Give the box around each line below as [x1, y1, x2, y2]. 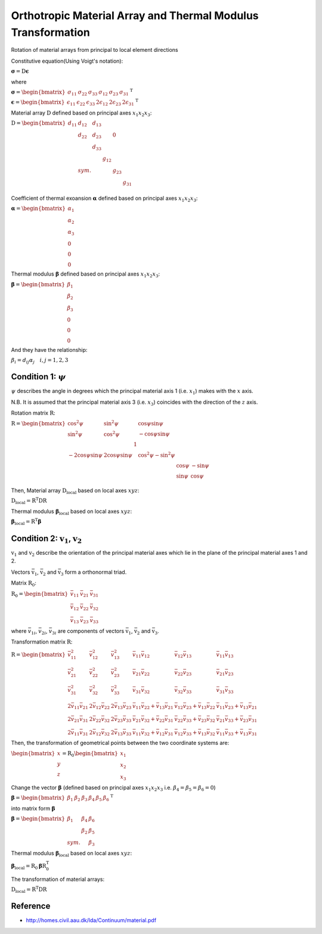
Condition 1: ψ [11, 372, 66, 382]
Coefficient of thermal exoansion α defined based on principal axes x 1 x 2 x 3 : [11, 194, 198, 203]
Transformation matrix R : [11, 638, 73, 645]
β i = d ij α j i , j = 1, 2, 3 [11, 357, 69, 365]
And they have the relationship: [11, 346, 88, 353]
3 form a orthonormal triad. [60, 568, 127, 577]
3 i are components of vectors [51, 627, 125, 636]
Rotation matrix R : [11, 409, 55, 417]
